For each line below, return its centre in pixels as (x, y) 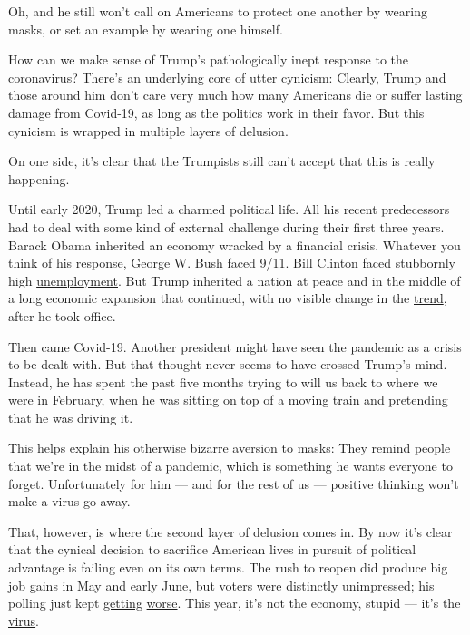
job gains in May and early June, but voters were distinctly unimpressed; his (221, 585)
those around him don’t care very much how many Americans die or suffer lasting (235, 95)
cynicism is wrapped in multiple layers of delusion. (148, 130)
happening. (39, 178)
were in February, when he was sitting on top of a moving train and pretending (228, 400)
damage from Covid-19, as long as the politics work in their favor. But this (216, 112)
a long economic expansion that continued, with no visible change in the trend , (228, 298)
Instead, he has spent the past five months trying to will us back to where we (223, 381)
